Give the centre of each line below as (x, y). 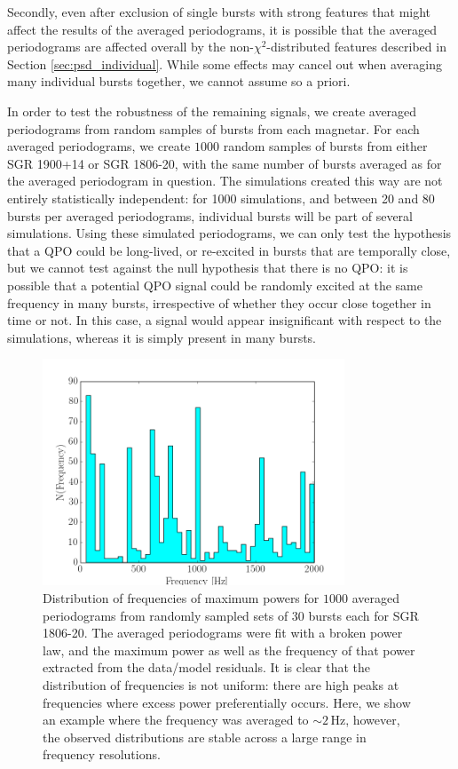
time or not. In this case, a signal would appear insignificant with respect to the (225, 320)
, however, (373, 720)
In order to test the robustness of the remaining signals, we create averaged (212, 111)
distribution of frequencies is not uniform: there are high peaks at (221, 684)
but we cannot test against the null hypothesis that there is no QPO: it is (208, 268)
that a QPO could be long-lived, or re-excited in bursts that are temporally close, (229, 250)
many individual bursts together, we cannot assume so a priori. (179, 81)
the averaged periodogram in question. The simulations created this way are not (225, 181)
